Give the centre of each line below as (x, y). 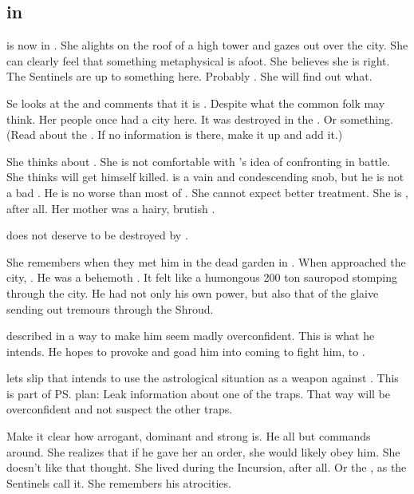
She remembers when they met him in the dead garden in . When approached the (206, 261)
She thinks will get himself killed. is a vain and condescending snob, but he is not (205, 177)
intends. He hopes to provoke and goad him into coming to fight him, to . (186, 351)
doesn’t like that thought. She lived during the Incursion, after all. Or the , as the (207, 467)
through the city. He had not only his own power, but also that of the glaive (193, 292)
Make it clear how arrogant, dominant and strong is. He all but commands (189, 436)
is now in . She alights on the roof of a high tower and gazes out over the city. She (207, 45)
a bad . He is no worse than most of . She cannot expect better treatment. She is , (207, 192)
